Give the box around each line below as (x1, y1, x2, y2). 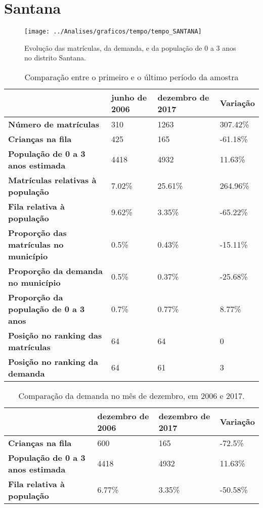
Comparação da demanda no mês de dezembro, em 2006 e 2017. (18, 389, 245, 401)
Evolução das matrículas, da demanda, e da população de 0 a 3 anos (24, 42, 236, 53)
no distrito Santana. (24, 52, 86, 63)
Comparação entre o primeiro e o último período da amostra (24, 71, 239, 83)
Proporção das (8, 226, 67, 239)
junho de (111, 91, 147, 103)
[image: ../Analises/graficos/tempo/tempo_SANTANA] (24, 28, 202, 36)
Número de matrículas (8, 118, 99, 130)
